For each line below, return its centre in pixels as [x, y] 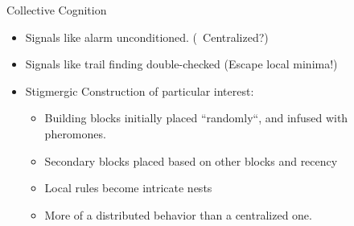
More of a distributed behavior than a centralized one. [178, 214]
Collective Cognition [57, 10]
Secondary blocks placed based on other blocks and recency [191, 160]
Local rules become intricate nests [128, 188]
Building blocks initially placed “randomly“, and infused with [196, 118]
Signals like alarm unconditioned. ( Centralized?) [147, 37]
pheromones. [75, 133]
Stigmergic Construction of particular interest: [140, 90]
